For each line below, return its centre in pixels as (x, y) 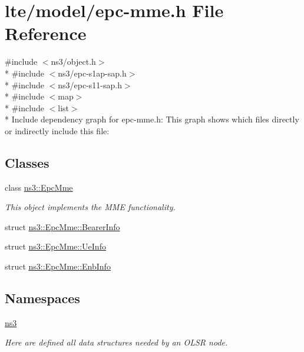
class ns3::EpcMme (39, 187)
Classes (27, 162)
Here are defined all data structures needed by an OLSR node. (116, 342)
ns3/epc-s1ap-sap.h (92, 73)
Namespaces (42, 298)
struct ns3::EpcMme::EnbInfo (58, 266)
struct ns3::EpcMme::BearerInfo (62, 226)
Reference (46, 33)
